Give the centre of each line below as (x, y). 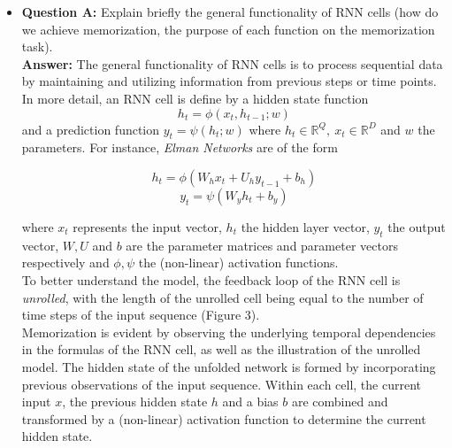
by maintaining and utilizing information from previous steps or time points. (229, 81)
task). (37, 46)
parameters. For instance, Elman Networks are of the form (180, 147)
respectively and (65, 263)
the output (417, 226)
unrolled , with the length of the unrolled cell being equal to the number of (222, 297)
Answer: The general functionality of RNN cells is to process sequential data (232, 63)
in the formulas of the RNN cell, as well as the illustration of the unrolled (221, 349)
